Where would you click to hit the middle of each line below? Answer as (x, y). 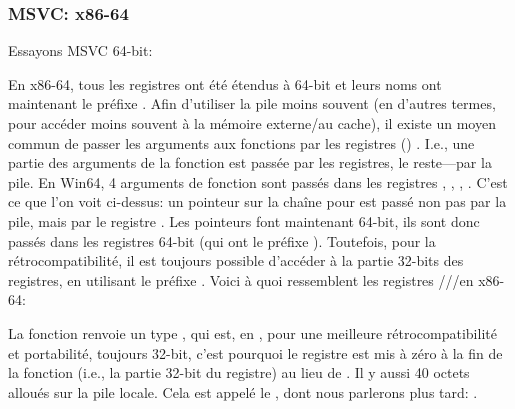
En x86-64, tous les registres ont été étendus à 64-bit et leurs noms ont (225, 83)
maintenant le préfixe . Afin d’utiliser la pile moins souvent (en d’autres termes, (252, 103)
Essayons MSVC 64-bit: (80, 50)
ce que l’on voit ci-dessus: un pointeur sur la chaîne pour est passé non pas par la (257, 201)
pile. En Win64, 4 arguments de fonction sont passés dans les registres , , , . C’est (258, 181)
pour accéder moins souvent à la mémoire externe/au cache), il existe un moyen (252, 123)
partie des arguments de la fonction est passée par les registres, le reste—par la (250, 162)
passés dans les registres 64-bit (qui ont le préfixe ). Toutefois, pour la (222, 240)
